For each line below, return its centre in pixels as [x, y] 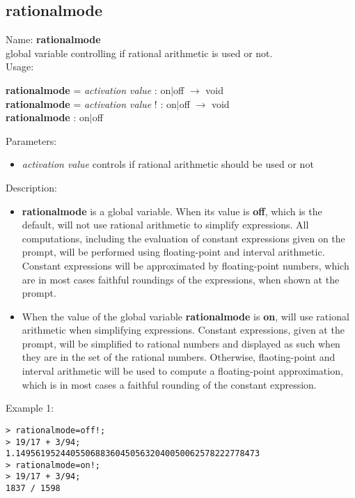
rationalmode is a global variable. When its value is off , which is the [172, 211]
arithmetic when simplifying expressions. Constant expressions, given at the [183, 330]
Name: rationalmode [53, 39]
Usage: [20, 67]
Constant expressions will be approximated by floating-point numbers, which [186, 265]
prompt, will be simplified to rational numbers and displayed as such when [181, 343]
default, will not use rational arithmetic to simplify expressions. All [165, 225]
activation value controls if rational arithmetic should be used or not [168, 164]
